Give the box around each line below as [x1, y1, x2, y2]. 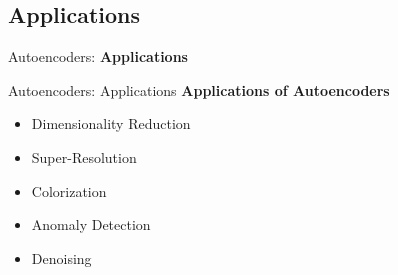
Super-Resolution [31, 146, 137, 167]
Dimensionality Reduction [31, 113, 191, 134]
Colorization [31, 180, 107, 201]
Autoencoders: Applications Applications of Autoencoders [8, 79, 390, 100]
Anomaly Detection [31, 214, 151, 235]
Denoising [31, 247, 92, 268]
